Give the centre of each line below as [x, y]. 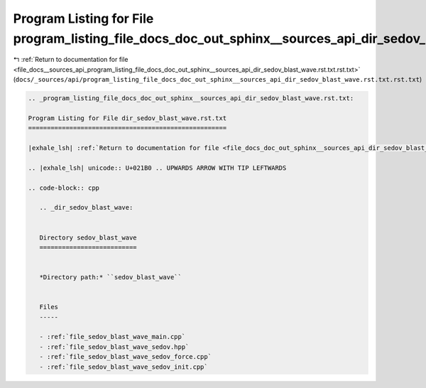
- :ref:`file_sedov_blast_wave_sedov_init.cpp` [124, 367]
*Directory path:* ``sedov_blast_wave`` [111, 277]
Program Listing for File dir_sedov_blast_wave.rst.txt [127, 118]
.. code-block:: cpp [64, 188]
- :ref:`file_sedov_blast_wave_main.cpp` [113, 337]
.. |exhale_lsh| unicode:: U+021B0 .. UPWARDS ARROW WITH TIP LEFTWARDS [157, 168]
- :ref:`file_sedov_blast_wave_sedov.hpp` [114, 347]
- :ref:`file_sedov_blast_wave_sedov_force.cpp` [126, 357]
